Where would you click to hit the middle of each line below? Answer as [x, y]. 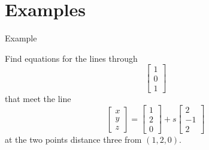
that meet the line [38, 99]
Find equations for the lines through [71, 58]
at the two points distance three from [73, 139]
